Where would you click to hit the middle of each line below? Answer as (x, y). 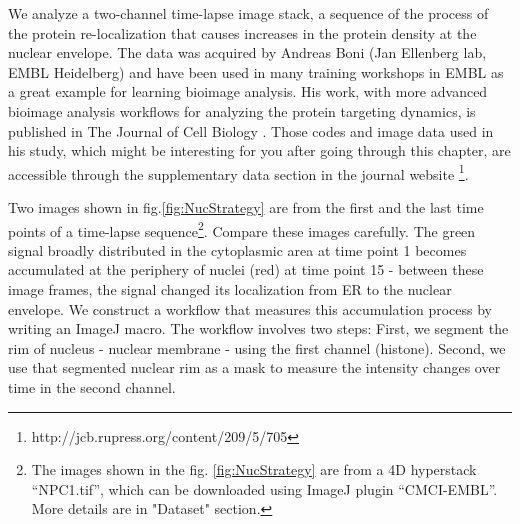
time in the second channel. (92, 387)
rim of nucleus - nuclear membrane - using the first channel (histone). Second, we (257, 347)
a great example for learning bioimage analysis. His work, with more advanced (248, 91)
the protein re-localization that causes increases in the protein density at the (242, 32)
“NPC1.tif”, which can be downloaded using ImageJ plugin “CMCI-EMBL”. (264, 488)
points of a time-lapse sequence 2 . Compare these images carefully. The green (242, 229)
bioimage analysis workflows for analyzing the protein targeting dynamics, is (242, 110)
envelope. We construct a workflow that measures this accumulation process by (250, 308)
